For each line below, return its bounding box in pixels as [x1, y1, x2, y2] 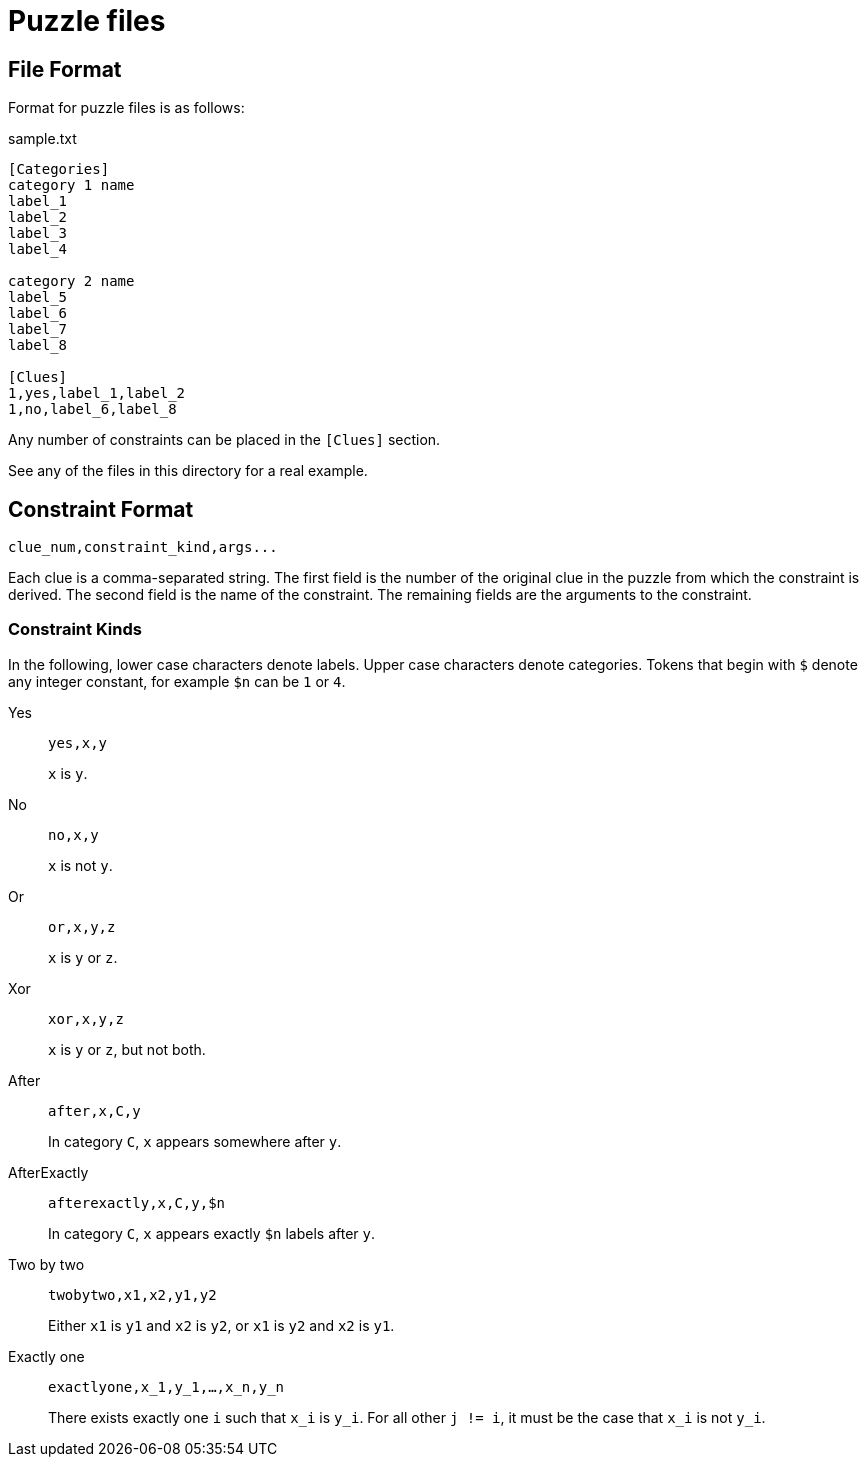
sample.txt [8, 130, 77, 148]
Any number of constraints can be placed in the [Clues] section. [8, 431, 441, 449]
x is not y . [48, 856, 113, 874]
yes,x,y [48, 734, 108, 751]
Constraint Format [8, 496, 194, 522]
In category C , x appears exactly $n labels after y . [48, 1224, 375, 1242]
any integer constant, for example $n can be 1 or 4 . [8, 672, 346, 690]
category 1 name [8, 177, 135, 194]
